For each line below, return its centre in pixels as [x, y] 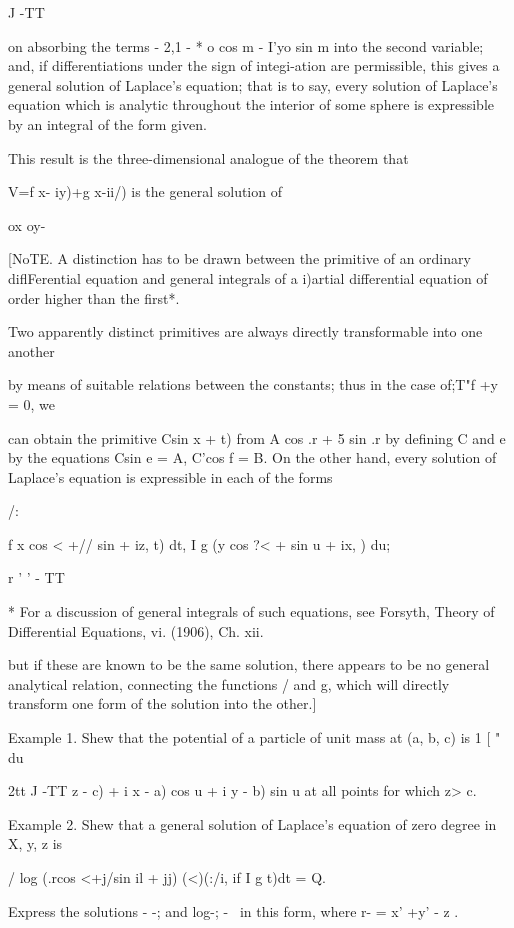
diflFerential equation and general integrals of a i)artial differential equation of [248, 277]
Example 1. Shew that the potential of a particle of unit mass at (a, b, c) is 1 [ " [254, 737]
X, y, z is [35, 843]
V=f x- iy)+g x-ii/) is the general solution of [145, 191]
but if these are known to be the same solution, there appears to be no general [249, 664]
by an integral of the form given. [107, 123]
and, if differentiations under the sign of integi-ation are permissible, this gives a [254, 65]
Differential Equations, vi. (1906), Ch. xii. [136, 630]
